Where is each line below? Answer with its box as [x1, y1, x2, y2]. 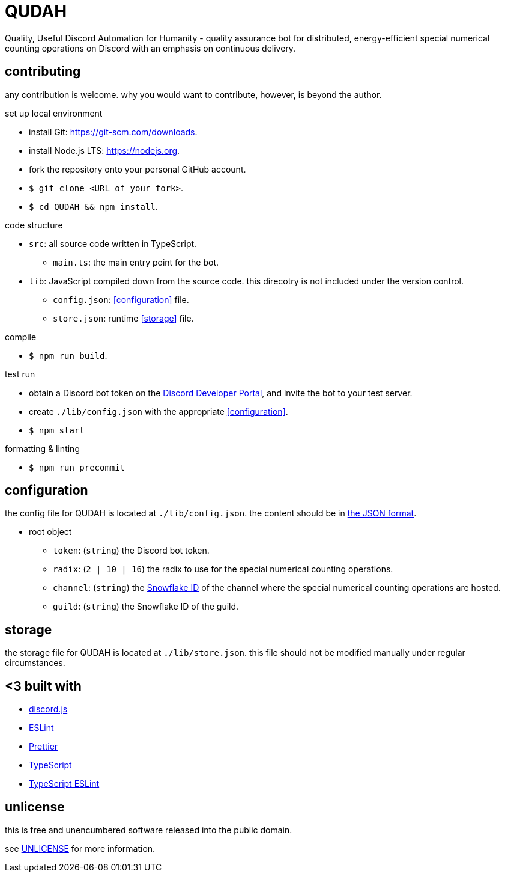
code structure [5, 219, 63, 230]
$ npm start [29, 425, 85, 435]
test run [5, 368, 35, 379]
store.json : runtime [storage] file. [53, 313, 194, 323]
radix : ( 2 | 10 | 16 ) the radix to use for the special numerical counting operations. [53, 564, 393, 575]
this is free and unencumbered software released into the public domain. [5, 824, 292, 835]
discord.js [29, 704, 68, 715]
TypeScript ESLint [29, 778, 100, 789]
